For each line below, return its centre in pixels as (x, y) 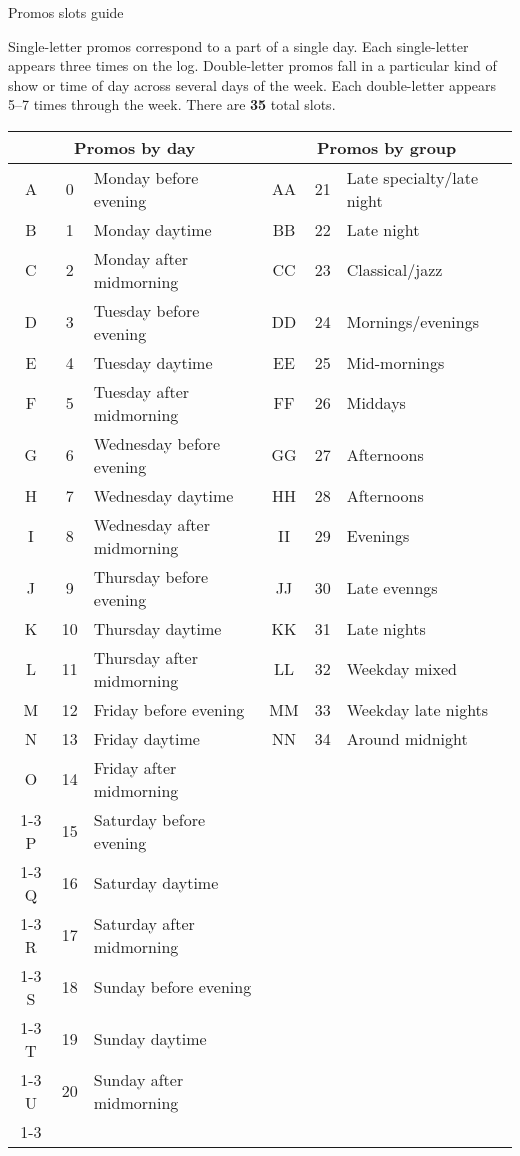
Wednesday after (151, 524)
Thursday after (145, 657)
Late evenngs (392, 588)
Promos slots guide (66, 12)
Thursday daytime (157, 628)
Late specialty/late (412, 177)
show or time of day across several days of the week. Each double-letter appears (252, 84)
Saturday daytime (156, 883)
